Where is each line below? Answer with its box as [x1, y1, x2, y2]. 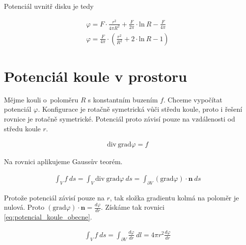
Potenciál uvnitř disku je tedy [4, 1, 94, 11]
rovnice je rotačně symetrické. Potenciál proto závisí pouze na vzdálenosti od [4, 113, 235, 123]
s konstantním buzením [88, 94, 158, 104]
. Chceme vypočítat [163, 94, 222, 104]
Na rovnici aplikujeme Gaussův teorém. [4, 156, 123, 167]
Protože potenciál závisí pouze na [4, 192, 105, 202]
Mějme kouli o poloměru [4, 94, 79, 104]
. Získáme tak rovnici [101, 202, 164, 212]
